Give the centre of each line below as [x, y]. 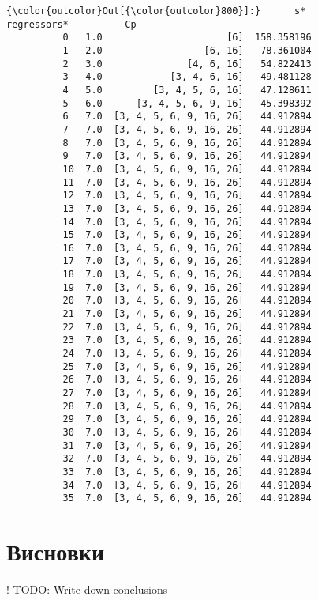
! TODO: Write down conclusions [87, 589]
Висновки [56, 551]
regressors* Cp [71, 24]
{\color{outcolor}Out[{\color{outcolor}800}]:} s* [156, 11]
